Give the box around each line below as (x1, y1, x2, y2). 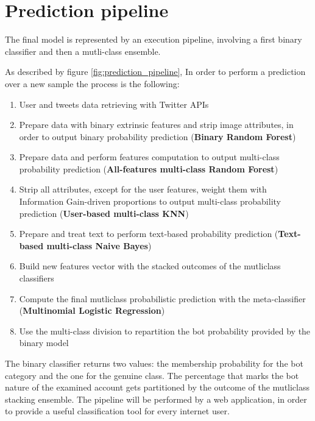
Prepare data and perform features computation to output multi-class (19, 150, 280, 163)
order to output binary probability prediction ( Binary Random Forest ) (19, 130, 296, 143)
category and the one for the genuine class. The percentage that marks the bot (5, 369, 299, 381)
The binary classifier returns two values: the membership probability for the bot (5, 357, 303, 369)
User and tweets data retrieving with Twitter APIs (19, 97, 209, 110)
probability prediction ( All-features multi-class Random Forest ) (19, 162, 278, 175)
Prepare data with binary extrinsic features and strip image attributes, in (19, 118, 294, 131)
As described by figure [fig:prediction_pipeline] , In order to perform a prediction (5, 65, 306, 78)
